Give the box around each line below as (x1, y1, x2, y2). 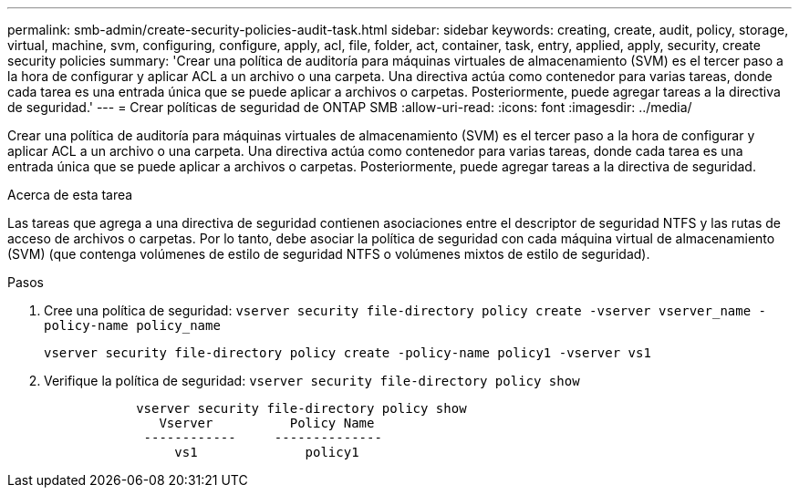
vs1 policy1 (174, 445, 359, 459)
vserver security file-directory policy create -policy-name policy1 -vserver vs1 (44, 345, 651, 360)
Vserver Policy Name (159, 416, 375, 430)
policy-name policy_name (44, 318, 221, 333)
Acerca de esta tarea (7, 187, 133, 202)
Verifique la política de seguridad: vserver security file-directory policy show (44, 373, 580, 388)
